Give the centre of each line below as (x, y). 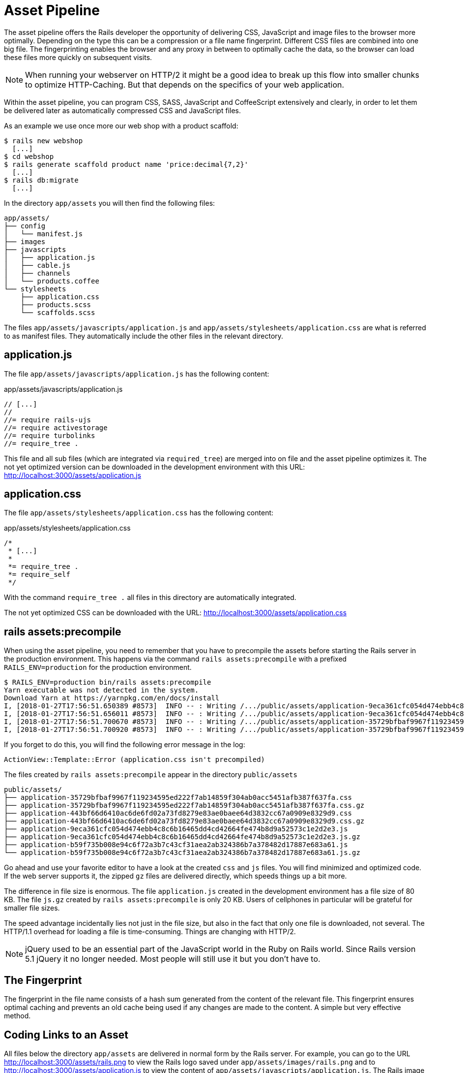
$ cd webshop (29, 156)
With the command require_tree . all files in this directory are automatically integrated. (150, 598)
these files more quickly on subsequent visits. (78, 57)
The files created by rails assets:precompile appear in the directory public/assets (151, 775)
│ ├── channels (37, 273)
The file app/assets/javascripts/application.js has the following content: (137, 374)
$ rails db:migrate (41, 180)
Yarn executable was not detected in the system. (101, 690)
